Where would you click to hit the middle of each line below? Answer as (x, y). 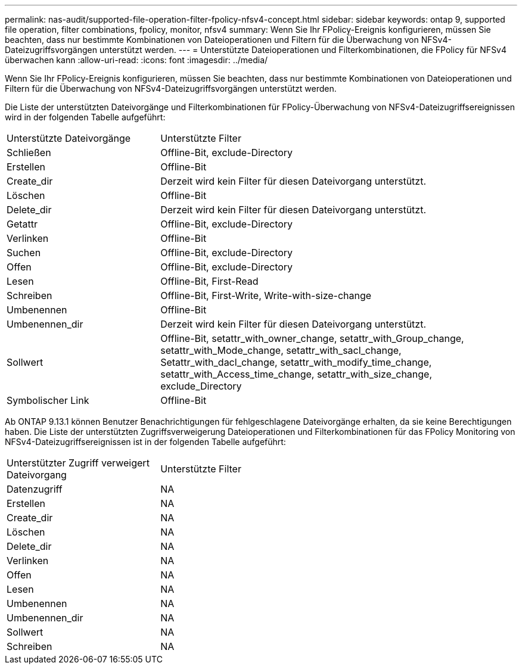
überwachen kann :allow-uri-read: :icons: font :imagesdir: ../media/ (136, 60)
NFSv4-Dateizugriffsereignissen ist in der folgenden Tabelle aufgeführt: (145, 442)
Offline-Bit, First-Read (209, 281)
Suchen (24, 253)
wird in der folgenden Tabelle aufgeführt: (85, 117)
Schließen (29, 153)
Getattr (22, 224)
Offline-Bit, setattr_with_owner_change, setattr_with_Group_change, (312, 338)
